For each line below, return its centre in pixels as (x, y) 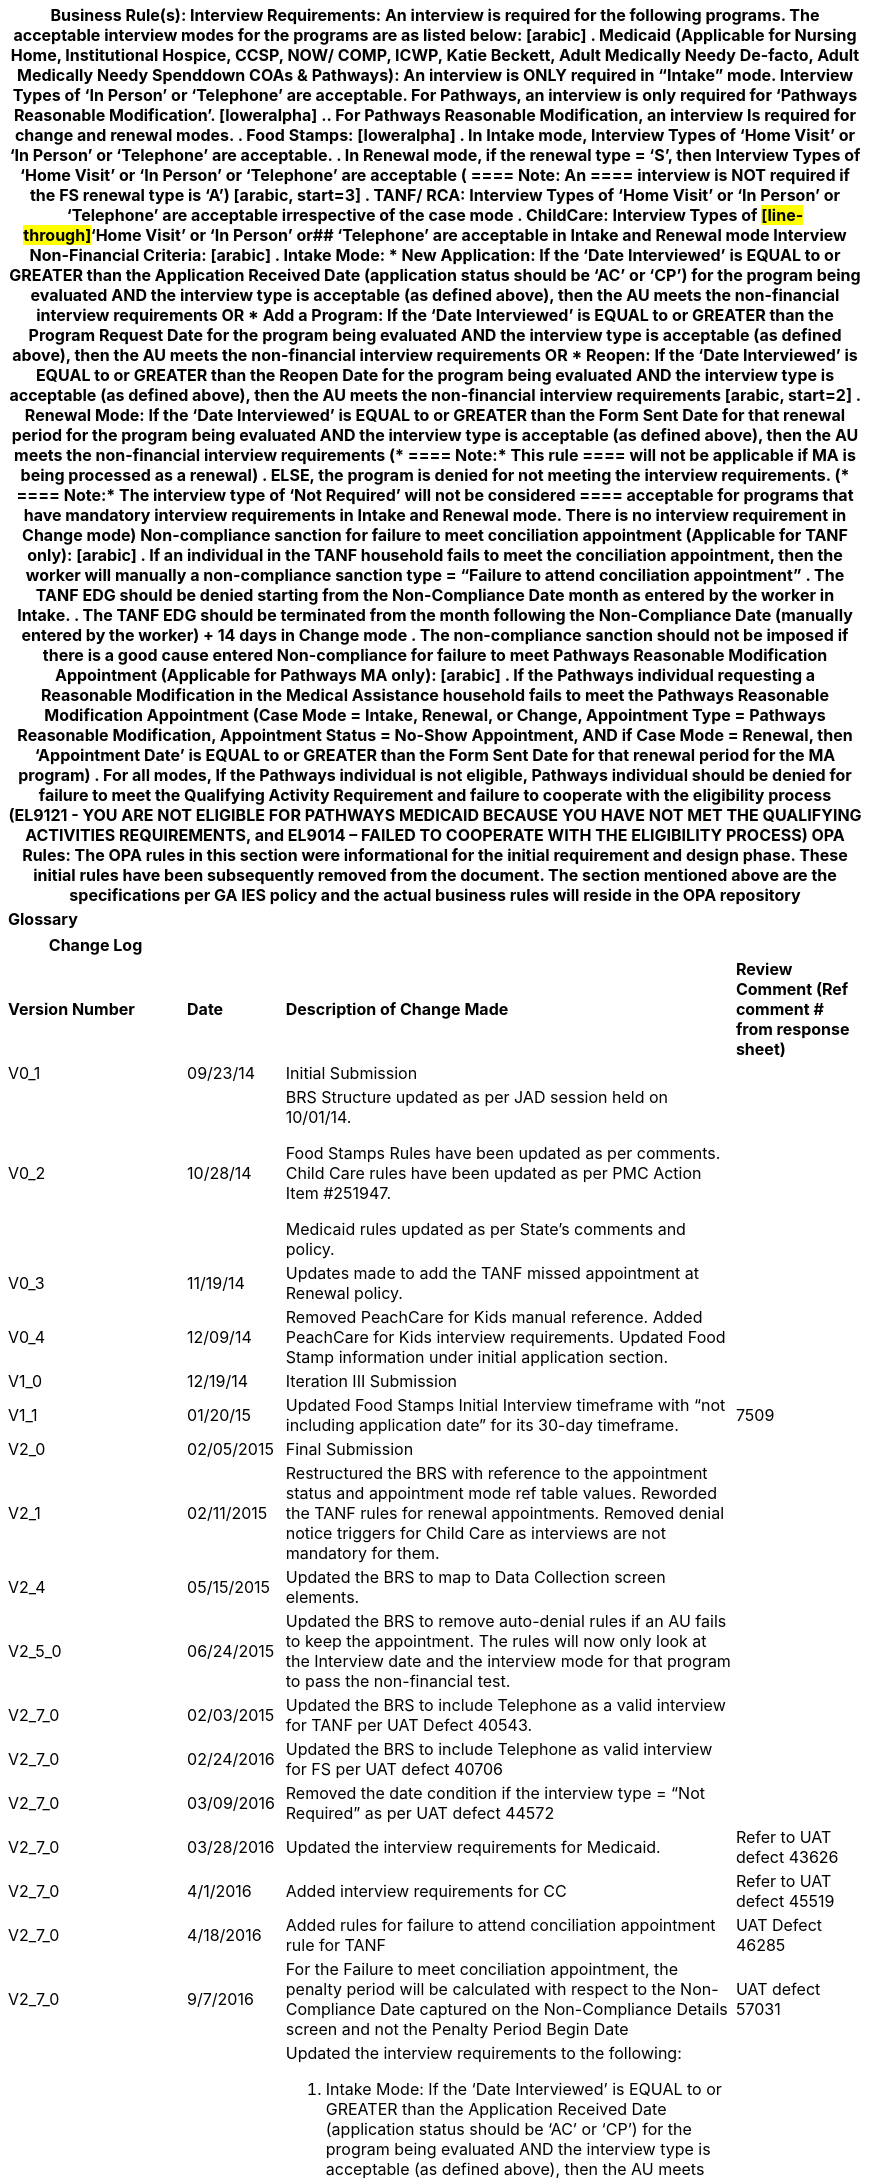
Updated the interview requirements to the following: (483, 2053)
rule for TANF (336, 1945)
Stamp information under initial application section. (477, 1357)
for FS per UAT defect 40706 (394, 1769)
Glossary (43, 919)
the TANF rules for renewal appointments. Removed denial (504, 1513)
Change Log (95, 945)
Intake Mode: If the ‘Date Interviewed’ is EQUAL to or (523, 2089)
